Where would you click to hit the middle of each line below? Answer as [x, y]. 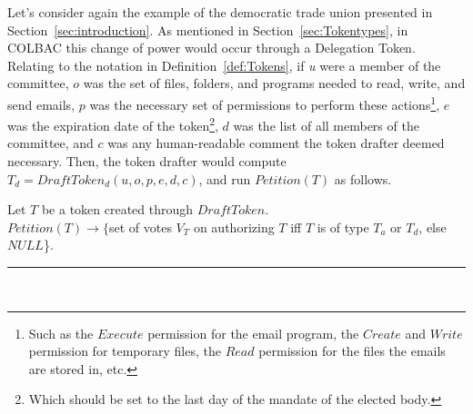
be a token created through [117, 209]
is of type [343, 227]
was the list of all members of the [326, 125]
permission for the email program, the [253, 333]
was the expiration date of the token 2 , [113, 124]
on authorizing [234, 227]
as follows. [363, 178]
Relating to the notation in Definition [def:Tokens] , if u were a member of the [224, 65]
